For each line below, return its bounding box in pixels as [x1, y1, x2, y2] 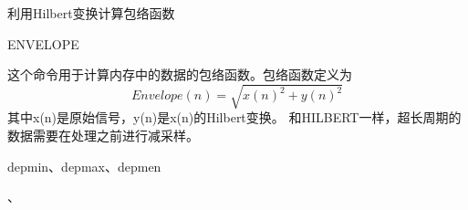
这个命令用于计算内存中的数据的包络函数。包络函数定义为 [7, 65, 352, 84]
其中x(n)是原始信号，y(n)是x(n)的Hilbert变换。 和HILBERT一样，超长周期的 [7, 108, 462, 127]
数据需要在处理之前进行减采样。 [7, 125, 199, 144]
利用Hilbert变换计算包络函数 [7, 4, 175, 22]
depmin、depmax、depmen [7, 156, 161, 175]
